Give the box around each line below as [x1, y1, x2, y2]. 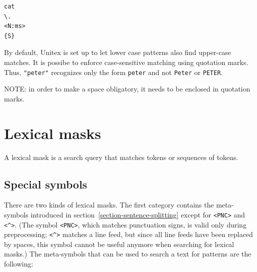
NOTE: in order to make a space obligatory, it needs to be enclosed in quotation [4, 83, 251, 94]
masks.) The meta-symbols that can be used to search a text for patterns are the [4, 248, 252, 259]
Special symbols [4, 176, 87, 191]
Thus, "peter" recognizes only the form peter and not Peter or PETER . [4, 66, 223, 77]
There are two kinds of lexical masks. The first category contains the [4, 199, 214, 210]
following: [4, 258, 33, 269]
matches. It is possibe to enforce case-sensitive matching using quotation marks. [4, 56, 249, 67]
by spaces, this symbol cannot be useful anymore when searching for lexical [4, 238, 235, 249]
